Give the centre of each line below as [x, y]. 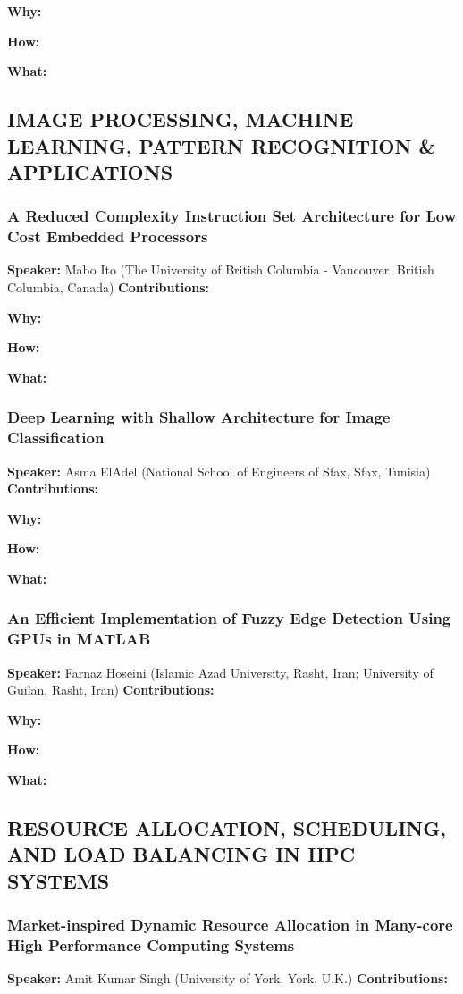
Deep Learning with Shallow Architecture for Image [199, 417]
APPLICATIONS [90, 171]
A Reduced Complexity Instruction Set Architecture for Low [232, 216]
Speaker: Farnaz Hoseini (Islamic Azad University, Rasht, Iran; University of [220, 672]
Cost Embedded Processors [108, 236]
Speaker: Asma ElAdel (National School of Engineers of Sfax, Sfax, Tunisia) [219, 471]
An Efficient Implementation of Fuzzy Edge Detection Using [229, 618]
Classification [56, 438]
